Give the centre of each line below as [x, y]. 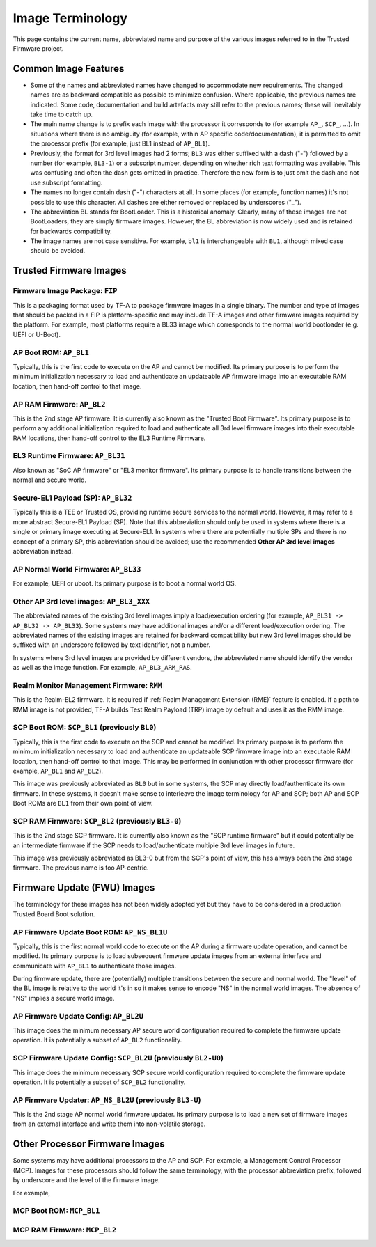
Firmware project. [38, 48]
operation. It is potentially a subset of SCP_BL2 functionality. [99, 1082]
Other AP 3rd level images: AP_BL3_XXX [81, 601]
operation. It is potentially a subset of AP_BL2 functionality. [97, 1040]
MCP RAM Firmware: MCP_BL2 [65, 1230]
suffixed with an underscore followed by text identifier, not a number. [112, 645]
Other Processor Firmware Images [89, 1144]
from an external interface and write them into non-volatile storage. [109, 1124]
